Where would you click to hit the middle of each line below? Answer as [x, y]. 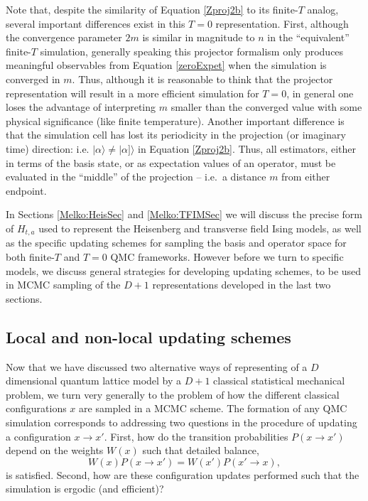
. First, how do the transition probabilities [196, 436]
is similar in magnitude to [199, 37]
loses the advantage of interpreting [81, 107]
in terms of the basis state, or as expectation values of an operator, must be [171, 162]
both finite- [30, 256]
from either [306, 177]
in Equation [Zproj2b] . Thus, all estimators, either [247, 148]
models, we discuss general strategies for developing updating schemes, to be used [184, 270]
